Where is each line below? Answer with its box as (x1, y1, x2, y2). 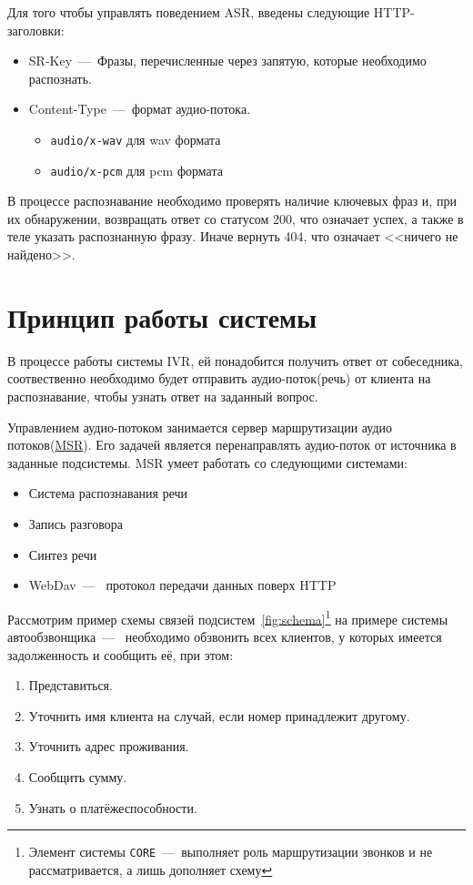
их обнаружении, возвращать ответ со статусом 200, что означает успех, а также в (7, 209, 464, 228)
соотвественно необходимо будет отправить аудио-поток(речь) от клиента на (7, 369, 431, 388)
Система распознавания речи (28, 483, 188, 503)
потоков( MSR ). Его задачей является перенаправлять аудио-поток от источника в (7, 435, 457, 454)
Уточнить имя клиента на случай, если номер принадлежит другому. (28, 706, 410, 725)
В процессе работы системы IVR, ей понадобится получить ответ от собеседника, (7, 351, 463, 370)
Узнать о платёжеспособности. (28, 798, 197, 817)
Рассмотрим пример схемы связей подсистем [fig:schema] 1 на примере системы (7, 606, 448, 628)
